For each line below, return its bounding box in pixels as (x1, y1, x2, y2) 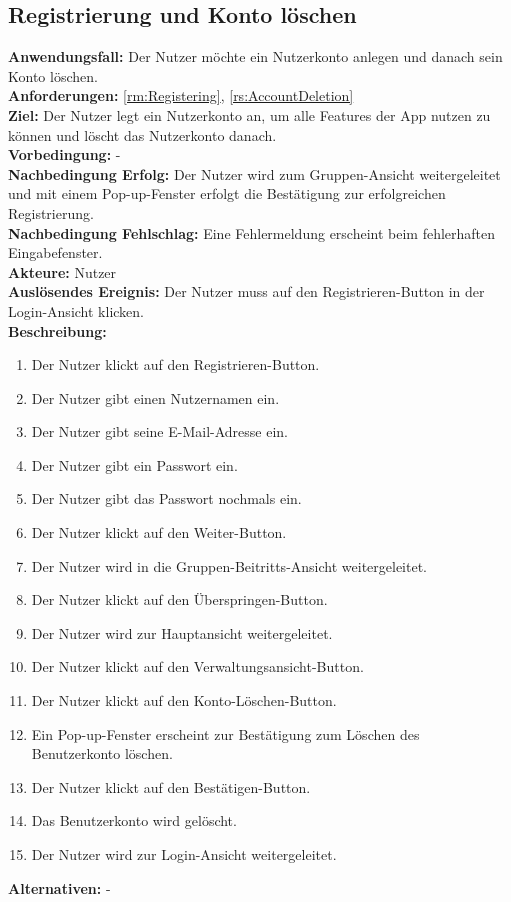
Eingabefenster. (8, 242, 103, 263)
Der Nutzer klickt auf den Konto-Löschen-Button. (31, 690, 337, 711)
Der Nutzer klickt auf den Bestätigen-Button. (31, 776, 311, 797)
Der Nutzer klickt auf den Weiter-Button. (31, 522, 287, 543)
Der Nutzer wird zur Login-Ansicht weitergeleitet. (31, 844, 337, 865)
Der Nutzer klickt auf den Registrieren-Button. (31, 354, 320, 375)
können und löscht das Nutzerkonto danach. (8, 124, 277, 145)
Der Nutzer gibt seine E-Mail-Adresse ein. (31, 421, 289, 442)
